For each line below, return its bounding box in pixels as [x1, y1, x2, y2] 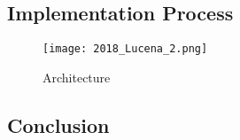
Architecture [43, 67, 111, 86]
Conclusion [7, 111, 110, 138]
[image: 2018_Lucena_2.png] [43, 43, 208, 56]
